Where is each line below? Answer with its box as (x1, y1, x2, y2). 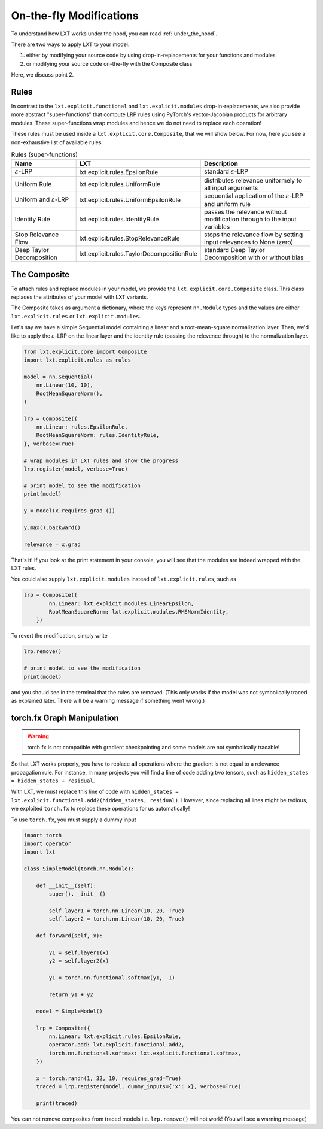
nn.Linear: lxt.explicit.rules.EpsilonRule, (48, 1033, 182, 1040)
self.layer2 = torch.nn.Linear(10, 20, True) (48, 916, 185, 922)
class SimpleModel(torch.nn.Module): (23, 866, 135, 872)
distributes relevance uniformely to (204, 176, 302, 184)
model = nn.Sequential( (23, 373, 94, 380)
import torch (23, 832, 62, 839)
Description (204, 159, 239, 168)
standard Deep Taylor (204, 246, 266, 254)
